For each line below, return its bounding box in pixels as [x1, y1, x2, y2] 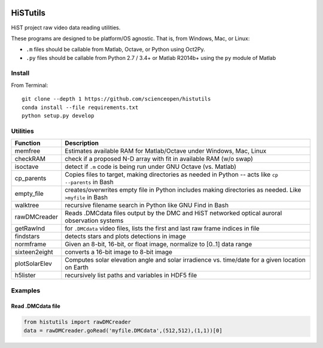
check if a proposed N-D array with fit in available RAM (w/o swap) [65, 155, 254, 163]
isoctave [14, 162, 39, 171]
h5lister [14, 271, 36, 280]
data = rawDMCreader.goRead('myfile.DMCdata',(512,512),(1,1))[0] [23, 327, 223, 334]
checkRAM [14, 155, 46, 163]
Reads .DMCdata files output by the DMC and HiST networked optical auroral [65, 209, 282, 217]
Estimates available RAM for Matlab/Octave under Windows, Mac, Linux [65, 147, 267, 155]
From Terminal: [11, 81, 48, 89]
